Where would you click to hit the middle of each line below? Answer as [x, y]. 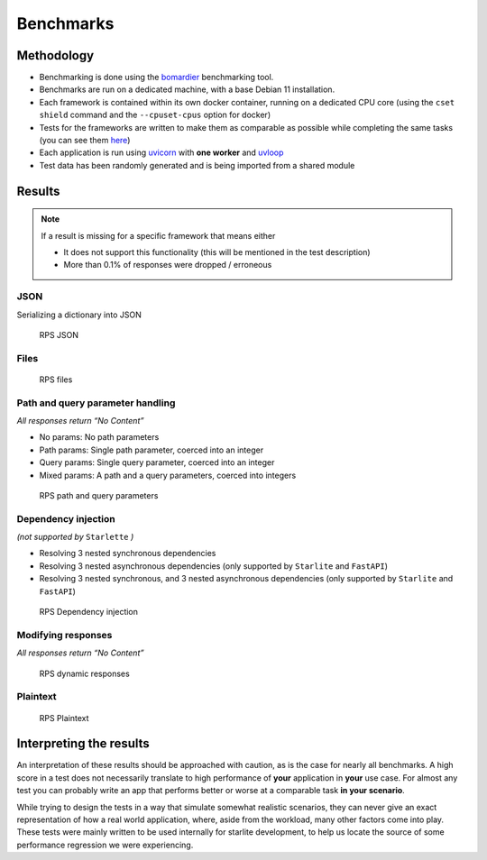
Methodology [55, 55]
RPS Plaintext [64, 718]
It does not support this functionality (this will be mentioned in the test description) [217, 252]
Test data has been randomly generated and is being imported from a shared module [197, 165]
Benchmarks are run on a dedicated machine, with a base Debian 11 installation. [187, 89]
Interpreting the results [83, 744]
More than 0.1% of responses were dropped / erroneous [168, 265]
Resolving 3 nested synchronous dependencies [128, 554]
